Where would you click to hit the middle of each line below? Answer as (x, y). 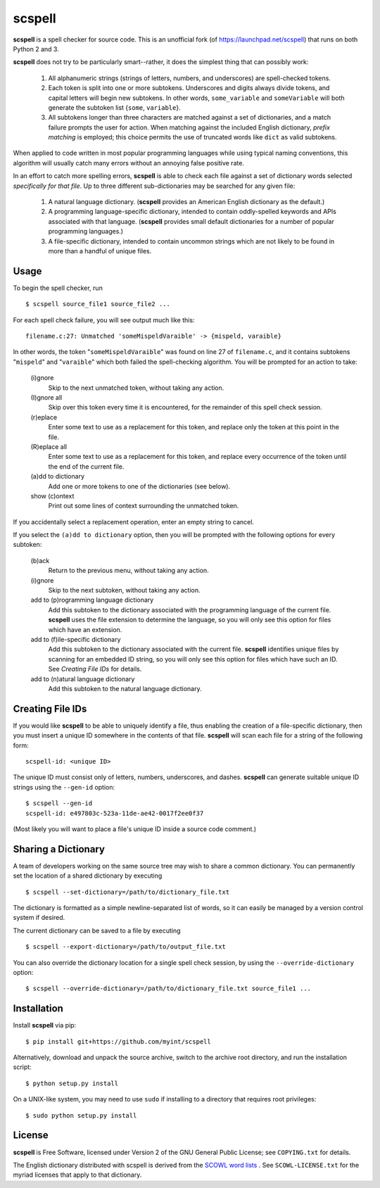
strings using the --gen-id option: (64, 787)
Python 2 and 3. (36, 49)
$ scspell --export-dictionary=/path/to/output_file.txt (126, 947)
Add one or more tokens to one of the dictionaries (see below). (139, 486)
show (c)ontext (52, 495)
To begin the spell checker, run (58, 288)
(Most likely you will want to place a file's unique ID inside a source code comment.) (135, 829)
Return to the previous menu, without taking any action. (128, 571)
